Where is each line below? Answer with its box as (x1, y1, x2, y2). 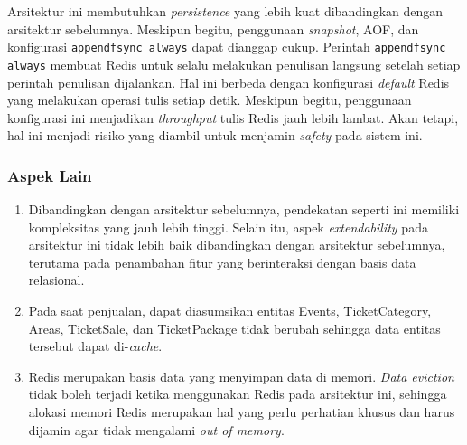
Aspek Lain (7, 164, 92, 186)
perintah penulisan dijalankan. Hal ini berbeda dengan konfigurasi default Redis (7, 72, 450, 91)
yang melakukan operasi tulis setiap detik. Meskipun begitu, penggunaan (7, 90, 412, 109)
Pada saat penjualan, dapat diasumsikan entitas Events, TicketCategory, (28, 301, 432, 320)
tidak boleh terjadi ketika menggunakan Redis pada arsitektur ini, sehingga (28, 384, 447, 403)
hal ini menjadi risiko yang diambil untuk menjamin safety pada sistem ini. (7, 126, 423, 145)
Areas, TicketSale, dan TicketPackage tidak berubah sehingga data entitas (28, 318, 441, 337)
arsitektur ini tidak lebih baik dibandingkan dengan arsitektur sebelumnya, (28, 235, 445, 254)
